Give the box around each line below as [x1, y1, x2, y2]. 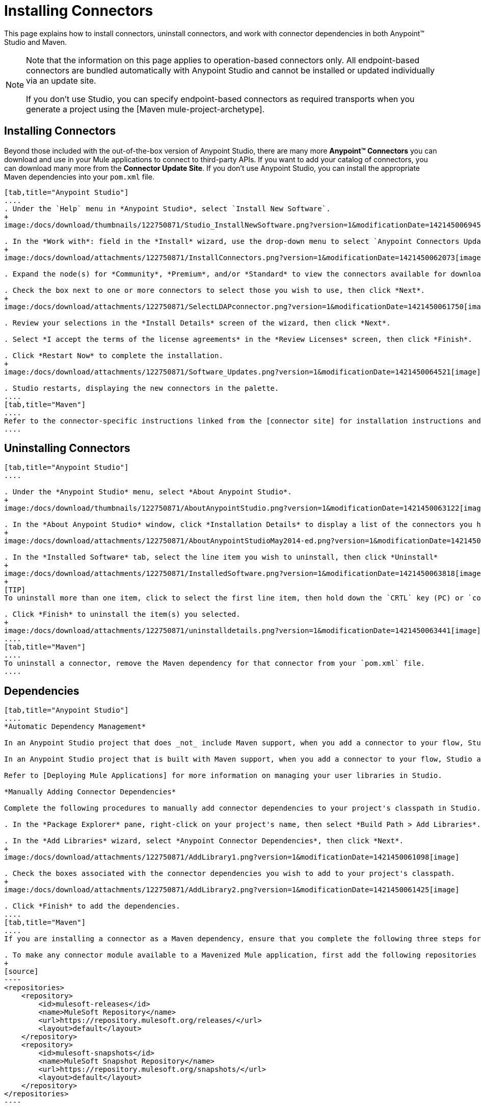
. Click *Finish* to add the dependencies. [4, 902, 180, 911]
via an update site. [26, 75, 96, 86]
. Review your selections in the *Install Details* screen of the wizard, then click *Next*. [4, 318, 391, 327]
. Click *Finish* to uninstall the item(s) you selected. [4, 610, 240, 619]
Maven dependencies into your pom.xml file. [4, 172, 154, 181]
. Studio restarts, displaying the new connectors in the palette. [4, 384, 279, 392]
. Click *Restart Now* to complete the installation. [4, 351, 223, 360]
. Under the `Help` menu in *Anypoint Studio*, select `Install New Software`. [4, 204, 331, 213]
